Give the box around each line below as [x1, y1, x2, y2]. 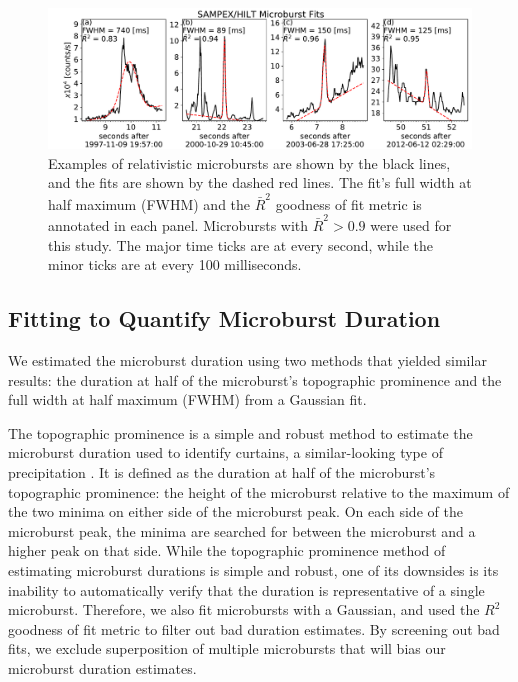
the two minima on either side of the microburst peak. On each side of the [8, 501, 463, 522]
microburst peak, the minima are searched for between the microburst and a [8, 520, 476, 541]
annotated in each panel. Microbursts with [48, 215, 309, 235]
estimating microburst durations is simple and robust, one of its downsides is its [8, 559, 499, 580]
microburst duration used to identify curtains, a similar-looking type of [8, 442, 443, 463]
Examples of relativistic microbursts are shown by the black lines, [48, 152, 451, 173]
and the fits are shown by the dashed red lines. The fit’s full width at [48, 172, 472, 193]
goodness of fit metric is [275, 193, 422, 214]
